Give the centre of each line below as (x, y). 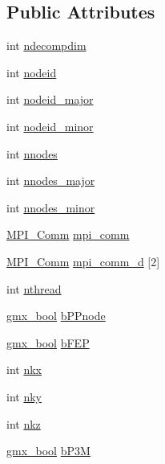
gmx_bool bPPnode (56, 316)
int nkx (24, 370)
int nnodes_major (51, 181)
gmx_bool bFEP (48, 342)
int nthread (34, 288)
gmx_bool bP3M (48, 451)
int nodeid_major (50, 99)
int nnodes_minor (51, 207)
